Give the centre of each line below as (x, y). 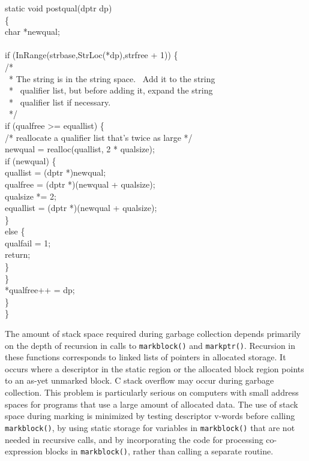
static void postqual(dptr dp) (58, 8)
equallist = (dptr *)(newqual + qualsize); (81, 208)
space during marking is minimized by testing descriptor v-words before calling (150, 416)
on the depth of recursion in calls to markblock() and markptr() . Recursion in (150, 345)
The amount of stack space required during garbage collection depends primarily (153, 334)
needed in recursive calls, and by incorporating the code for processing (134, 439)
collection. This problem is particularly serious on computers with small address (152, 392)
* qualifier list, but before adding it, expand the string (111, 90)
